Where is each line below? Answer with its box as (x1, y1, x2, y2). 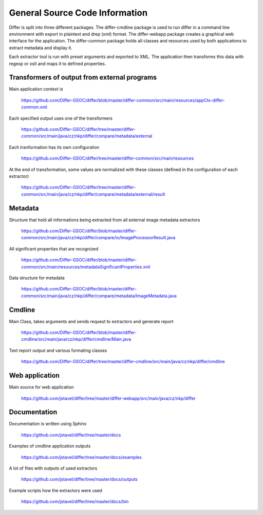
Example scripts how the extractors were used (9, 487, 102, 493)
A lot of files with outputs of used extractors (9, 465, 97, 471)
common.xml (21, 104, 47, 110)
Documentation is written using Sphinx (9, 421, 87, 427)
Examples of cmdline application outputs (9, 443, 91, 449)
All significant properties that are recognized (9, 246, 98, 251)
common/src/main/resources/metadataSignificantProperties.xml (21, 264, 150, 269)
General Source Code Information (9, 7, 148, 18)
